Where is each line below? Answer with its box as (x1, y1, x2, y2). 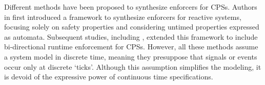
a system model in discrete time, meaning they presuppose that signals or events (4, 51, 257, 62)
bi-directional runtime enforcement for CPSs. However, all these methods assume (4, 41, 258, 52)
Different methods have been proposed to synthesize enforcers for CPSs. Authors (4, 2, 257, 12)
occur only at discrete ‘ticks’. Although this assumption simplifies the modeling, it (4, 61, 261, 72)
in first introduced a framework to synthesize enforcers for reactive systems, (4, 11, 241, 22)
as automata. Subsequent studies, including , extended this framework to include (4, 31, 258, 42)
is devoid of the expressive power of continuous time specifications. (4, 71, 213, 82)
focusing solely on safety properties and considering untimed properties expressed (4, 21, 259, 32)
